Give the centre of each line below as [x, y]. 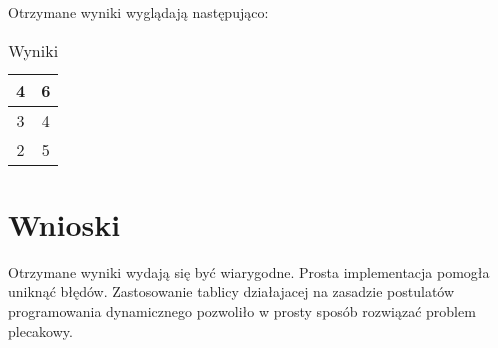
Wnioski [64, 223]
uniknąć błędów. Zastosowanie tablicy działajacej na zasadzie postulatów [231, 291]
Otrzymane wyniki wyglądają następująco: [138, 12]
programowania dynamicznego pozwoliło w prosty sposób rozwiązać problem [242, 310]
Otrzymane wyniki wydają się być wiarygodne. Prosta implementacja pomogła [249, 271]
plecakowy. [40, 330]
